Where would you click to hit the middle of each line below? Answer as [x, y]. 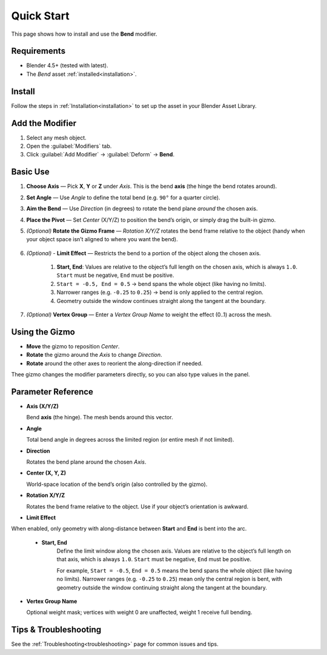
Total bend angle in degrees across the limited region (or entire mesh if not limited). [130, 440]
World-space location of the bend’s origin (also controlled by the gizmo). [117, 484]
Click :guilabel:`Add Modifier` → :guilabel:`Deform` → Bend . [101, 155]
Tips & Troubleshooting [56, 630]
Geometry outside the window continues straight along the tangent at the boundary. [161, 301]
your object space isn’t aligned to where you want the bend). [102, 239]
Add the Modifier [44, 123]
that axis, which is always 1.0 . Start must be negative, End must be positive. [154, 559]
